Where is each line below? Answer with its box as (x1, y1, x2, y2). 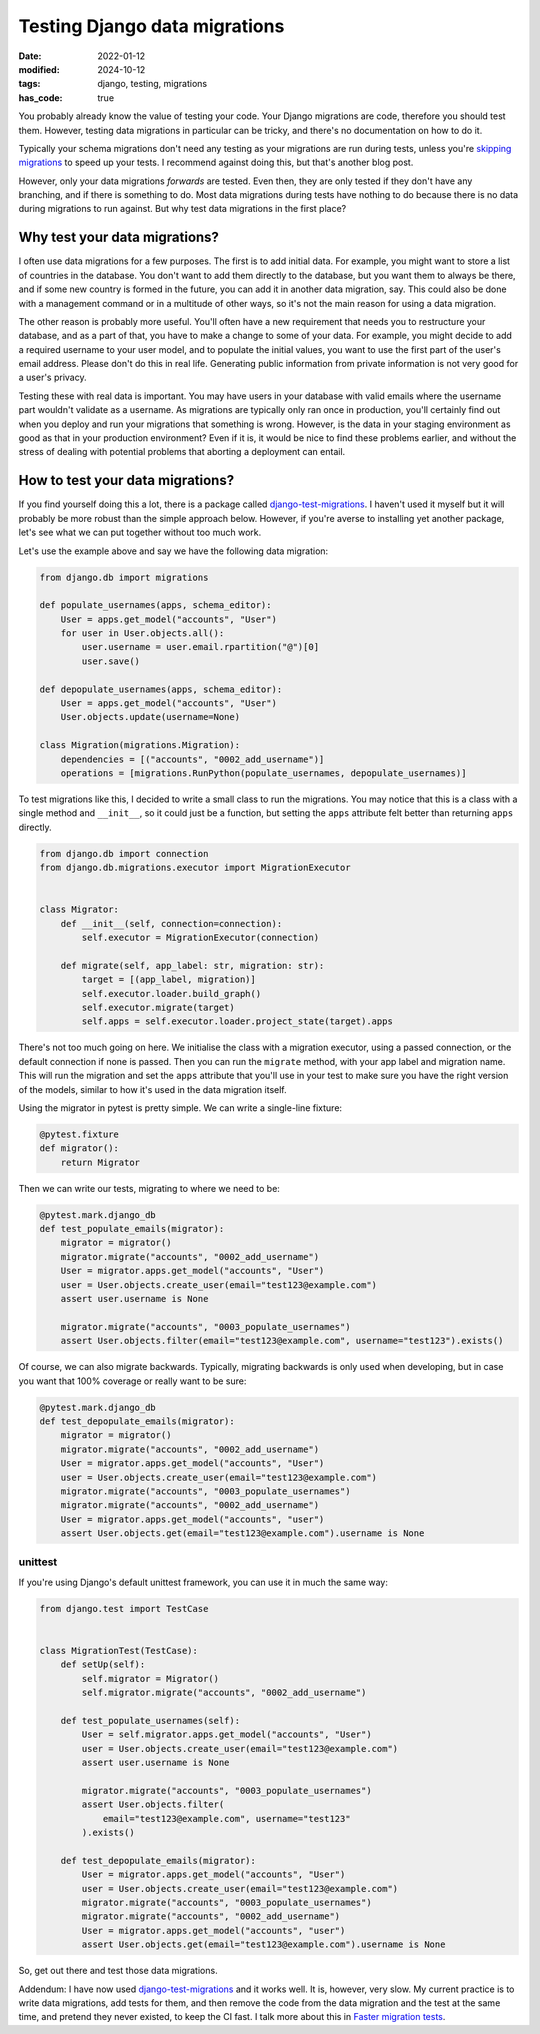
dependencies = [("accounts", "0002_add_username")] (60, 753, 325, 765)
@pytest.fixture (39, 1128, 120, 1140)
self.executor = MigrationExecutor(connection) (81, 932, 320, 944)
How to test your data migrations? (18, 472, 235, 489)
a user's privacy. (18, 371, 87, 384)
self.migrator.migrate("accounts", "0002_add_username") (81, 1687, 367, 1699)
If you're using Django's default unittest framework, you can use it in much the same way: (18, 1576, 389, 1588)
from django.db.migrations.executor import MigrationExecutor (39, 862, 351, 874)
